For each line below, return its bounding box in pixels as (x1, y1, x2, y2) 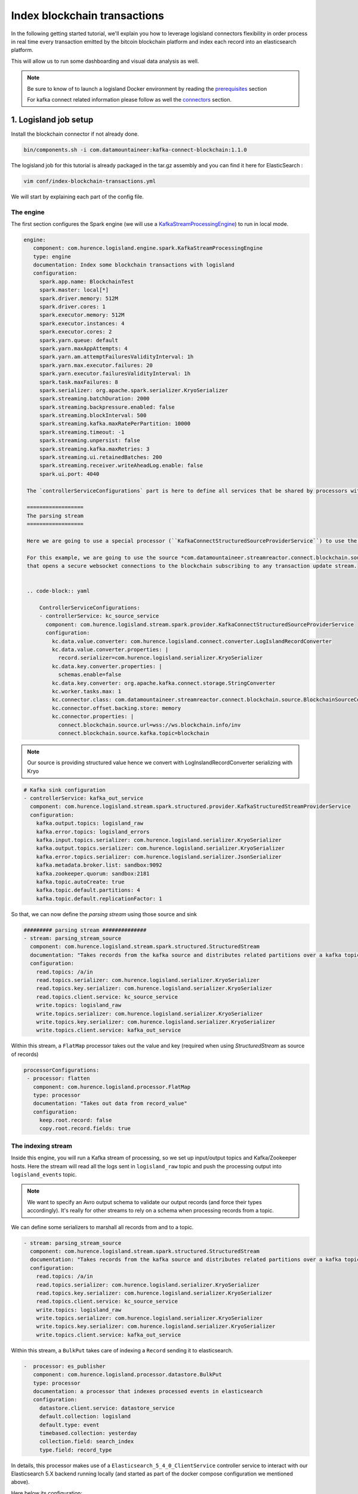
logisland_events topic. (11, 1171, 77, 1178)
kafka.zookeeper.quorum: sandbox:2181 (36, 870, 150, 877)
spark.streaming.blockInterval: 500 (39, 412, 147, 419)
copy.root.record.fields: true (39, 1125, 131, 1132)
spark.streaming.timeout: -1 (39, 428, 125, 436)
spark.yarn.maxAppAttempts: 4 (39, 345, 128, 352)
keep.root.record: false (39, 1117, 112, 1123)
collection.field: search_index (39, 1438, 134, 1445)
